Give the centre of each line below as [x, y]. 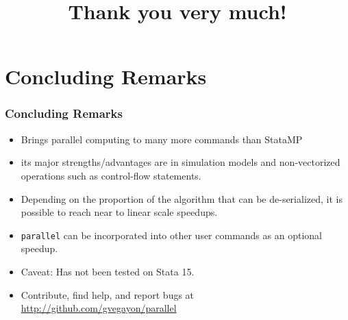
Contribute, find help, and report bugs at [108, 294]
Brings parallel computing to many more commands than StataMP [162, 139]
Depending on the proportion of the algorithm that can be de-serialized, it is [182, 198]
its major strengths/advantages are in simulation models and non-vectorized [181, 162]
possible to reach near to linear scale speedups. [119, 212]
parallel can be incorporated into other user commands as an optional [171, 235]
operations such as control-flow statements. [111, 175]
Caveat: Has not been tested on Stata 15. [108, 271]
